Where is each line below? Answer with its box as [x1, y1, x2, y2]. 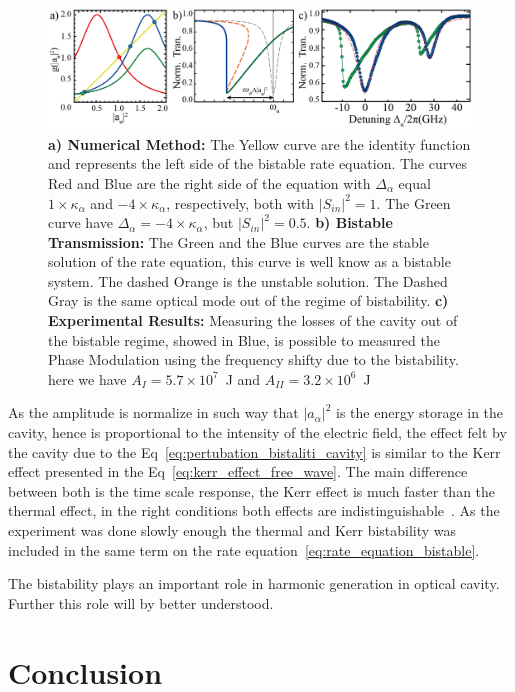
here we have [48, 368, 127, 389]
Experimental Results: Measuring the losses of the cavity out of [48, 310, 458, 331]
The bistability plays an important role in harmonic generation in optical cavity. [8, 573, 500, 594]
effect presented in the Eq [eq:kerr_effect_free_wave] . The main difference [8, 461, 468, 482]
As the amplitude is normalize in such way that [8, 402, 299, 423]
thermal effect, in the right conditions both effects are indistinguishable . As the [8, 500, 500, 521]
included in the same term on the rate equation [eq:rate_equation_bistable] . [8, 539, 480, 560]
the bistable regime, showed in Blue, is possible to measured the [48, 329, 440, 350]
